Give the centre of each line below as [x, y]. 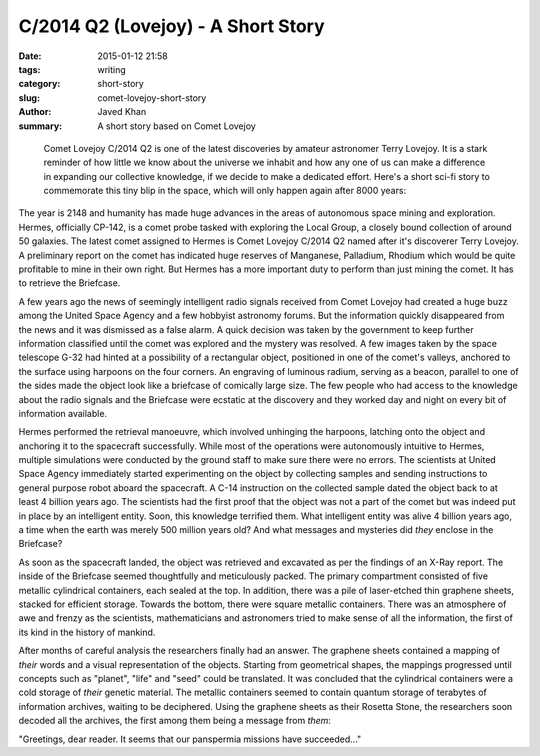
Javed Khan [122, 112]
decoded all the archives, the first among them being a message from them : [175, 721]
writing [112, 69]
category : [39, 84]
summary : [40, 126]
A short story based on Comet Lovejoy [177, 126]
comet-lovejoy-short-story [152, 97]
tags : [29, 69]
